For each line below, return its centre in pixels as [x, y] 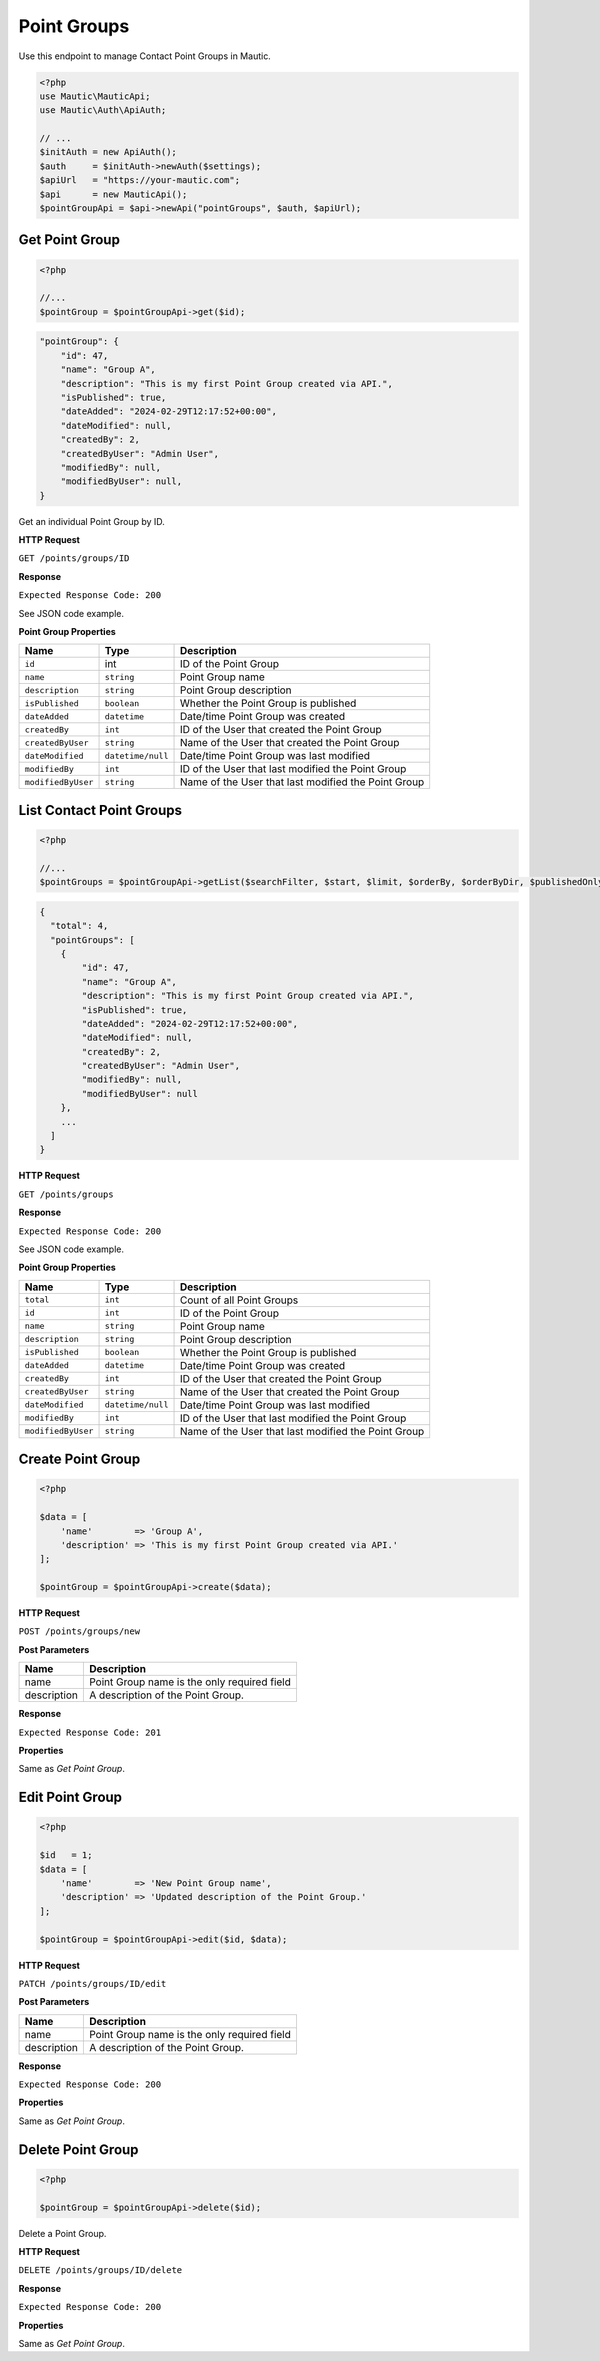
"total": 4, [79, 926]
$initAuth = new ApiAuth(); [108, 152]
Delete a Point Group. [62, 2233]
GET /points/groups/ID [74, 558]
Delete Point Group [78, 2149]
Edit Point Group [70, 1797]
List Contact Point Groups [100, 810]
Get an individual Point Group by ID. [91, 521]
